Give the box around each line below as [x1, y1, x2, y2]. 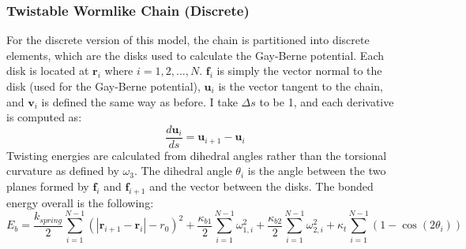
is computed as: [6, 109, 82, 125]
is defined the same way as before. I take [41, 93, 238, 110]
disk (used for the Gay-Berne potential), [6, 78, 201, 94]
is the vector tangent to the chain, [218, 78, 383, 94]
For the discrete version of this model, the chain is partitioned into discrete [6, 32, 370, 48]
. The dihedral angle [133, 162, 232, 179]
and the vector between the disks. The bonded [149, 178, 374, 195]
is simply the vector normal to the [216, 62, 382, 79]
